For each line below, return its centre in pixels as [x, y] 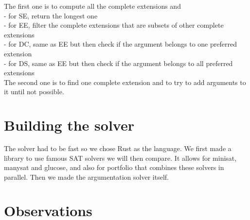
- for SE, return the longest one [51, 15]
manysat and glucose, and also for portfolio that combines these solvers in [114, 167]
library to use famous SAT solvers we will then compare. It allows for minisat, [120, 158]
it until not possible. [34, 92]
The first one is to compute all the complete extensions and [92, 6]
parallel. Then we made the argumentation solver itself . [86, 177]
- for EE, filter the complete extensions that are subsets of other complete [114, 25]
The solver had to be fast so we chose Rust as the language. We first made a [118, 148]
